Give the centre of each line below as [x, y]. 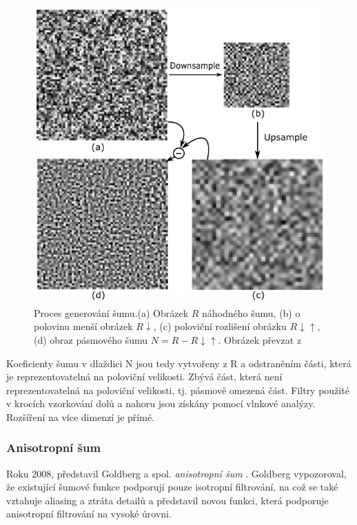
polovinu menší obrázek [83, 326]
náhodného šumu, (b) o [251, 312]
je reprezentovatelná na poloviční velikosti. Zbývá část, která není [144, 377]
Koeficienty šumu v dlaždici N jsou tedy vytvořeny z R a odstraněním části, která [179, 363]
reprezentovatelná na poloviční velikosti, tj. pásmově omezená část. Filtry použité [178, 390]
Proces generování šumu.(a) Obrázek [111, 312]
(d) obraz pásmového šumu [91, 339]
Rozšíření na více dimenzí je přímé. [80, 416]
